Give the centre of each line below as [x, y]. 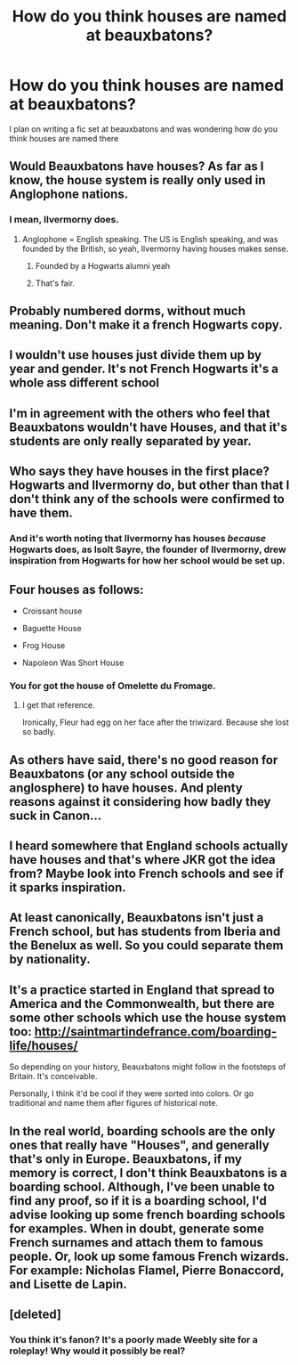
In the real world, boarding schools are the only [142, 1131]
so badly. [39, 732]
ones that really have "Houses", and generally [139, 1145]
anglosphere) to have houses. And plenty [126, 788]
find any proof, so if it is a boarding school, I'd [138, 1201]
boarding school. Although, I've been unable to [142, 1186]
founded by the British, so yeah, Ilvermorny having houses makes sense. [155, 248]
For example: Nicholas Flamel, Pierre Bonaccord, [147, 1270]
